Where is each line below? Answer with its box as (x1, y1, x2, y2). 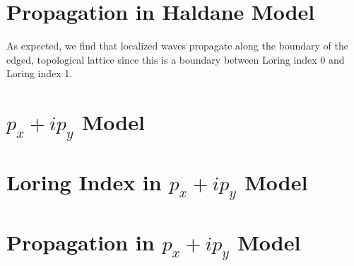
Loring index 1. (6, 66, 73, 81)
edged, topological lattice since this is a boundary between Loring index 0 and (6, 52, 345, 66)
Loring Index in (6, 167, 162, 196)
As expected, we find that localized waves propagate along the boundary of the (6, 38, 349, 53)
